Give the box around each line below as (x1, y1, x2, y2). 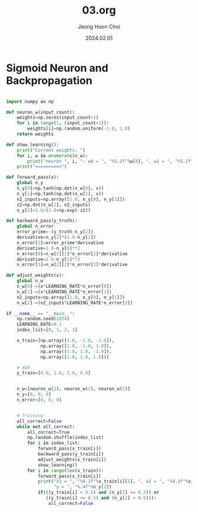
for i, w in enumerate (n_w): (16, 153, 88, 159)
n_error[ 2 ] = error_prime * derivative (16, 239, 104, 245)
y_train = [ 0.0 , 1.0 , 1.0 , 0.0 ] (16, 370, 91, 376)
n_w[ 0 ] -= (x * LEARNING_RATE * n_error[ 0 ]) (16, 284, 112, 290)
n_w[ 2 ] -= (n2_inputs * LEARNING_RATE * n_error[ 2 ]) (16, 300, 133, 306)
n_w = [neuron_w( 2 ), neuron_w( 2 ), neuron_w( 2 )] (16, 386, 131, 392)
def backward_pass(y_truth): (6, 218, 78, 224)
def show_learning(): (6, 142, 60, 147)
